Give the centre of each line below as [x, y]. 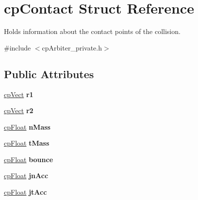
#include [17, 47]
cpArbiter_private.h [72, 47]
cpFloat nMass [27, 126]
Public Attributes [49, 74]
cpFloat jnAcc [26, 175]
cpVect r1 [19, 94]
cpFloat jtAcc [25, 192]
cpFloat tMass [27, 143]
